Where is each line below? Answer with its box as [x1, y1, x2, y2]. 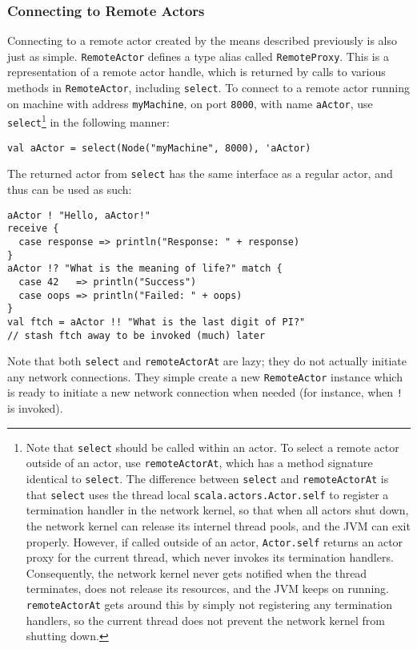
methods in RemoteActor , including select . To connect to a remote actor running [7, 79, 411, 96]
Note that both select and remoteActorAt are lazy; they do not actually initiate [7, 353, 407, 369]
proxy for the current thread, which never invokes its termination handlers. [26, 549, 394, 566]
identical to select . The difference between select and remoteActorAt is [26, 470, 389, 487]
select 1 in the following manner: [7, 111, 170, 131]
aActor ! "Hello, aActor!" [7, 209, 150, 221]
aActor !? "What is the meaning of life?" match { [7, 263, 283, 275]
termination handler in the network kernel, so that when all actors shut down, [26, 502, 409, 518]
